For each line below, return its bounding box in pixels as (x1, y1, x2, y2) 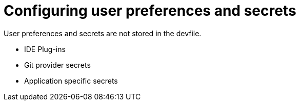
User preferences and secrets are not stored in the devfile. (4, 29, 202, 38)
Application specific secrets (24, 76, 118, 85)
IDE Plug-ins (24, 44, 66, 54)
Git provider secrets (24, 60, 91, 69)
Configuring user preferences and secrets (4, 2, 296, 19)
